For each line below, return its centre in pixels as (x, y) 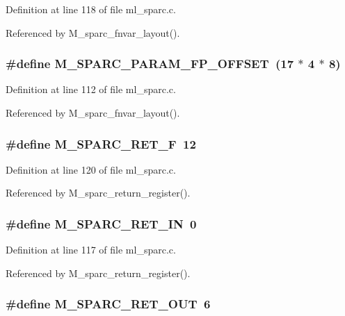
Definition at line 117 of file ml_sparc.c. (91, 250)
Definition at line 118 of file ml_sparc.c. (91, 9)
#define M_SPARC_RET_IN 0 (101, 223)
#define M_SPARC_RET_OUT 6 (108, 304)
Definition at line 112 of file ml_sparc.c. (91, 89)
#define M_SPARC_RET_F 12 (101, 143)
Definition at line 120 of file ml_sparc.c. (91, 169)
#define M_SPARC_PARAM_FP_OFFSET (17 (150, 64)
